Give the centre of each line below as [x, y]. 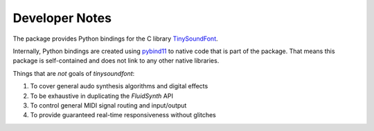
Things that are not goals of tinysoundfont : [74, 73]
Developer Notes [62, 18]
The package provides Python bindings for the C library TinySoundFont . [115, 39]
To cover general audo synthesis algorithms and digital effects [119, 86]
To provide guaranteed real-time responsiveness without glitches [123, 115]
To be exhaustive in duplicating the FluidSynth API [101, 96]
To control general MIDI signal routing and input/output [108, 105]
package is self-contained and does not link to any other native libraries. [116, 61]
